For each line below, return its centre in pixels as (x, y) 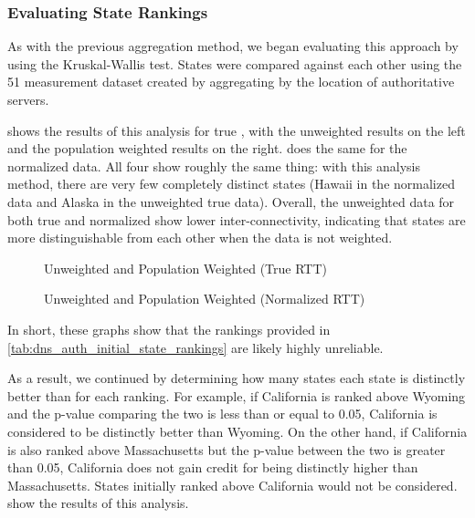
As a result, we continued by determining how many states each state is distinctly (237, 378)
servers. (28, 99)
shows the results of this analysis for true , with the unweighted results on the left (237, 130)
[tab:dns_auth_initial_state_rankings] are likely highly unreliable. (195, 347)
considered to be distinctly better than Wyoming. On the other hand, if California (237, 431)
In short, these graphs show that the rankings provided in (169, 329)
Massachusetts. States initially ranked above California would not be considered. (232, 485)
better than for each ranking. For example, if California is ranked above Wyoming (237, 395)
